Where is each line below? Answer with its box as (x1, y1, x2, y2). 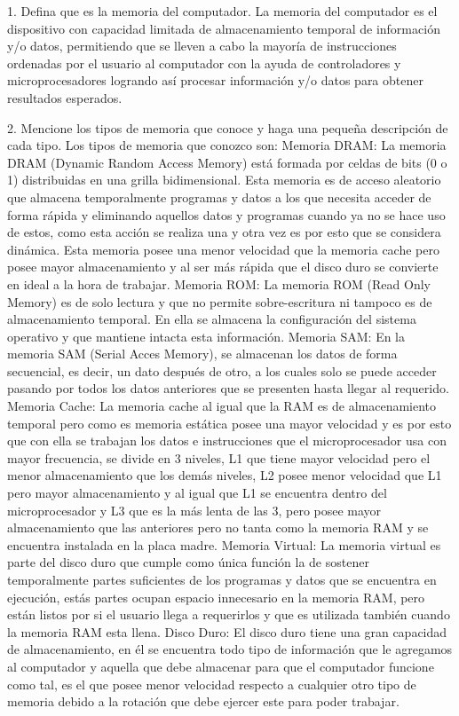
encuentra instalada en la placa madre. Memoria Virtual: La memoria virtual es (7, 535, 441, 554)
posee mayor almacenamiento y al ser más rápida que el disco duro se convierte (7, 257, 439, 276)
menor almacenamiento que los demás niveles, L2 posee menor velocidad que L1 (7, 466, 442, 484)
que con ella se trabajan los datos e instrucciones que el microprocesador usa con (7, 431, 447, 450)
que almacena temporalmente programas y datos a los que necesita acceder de (7, 187, 431, 206)
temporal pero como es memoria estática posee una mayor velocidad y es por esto (7, 413, 452, 432)
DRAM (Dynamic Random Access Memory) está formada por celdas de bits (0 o (7, 153, 447, 171)
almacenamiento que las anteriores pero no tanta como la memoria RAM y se (7, 518, 429, 537)
